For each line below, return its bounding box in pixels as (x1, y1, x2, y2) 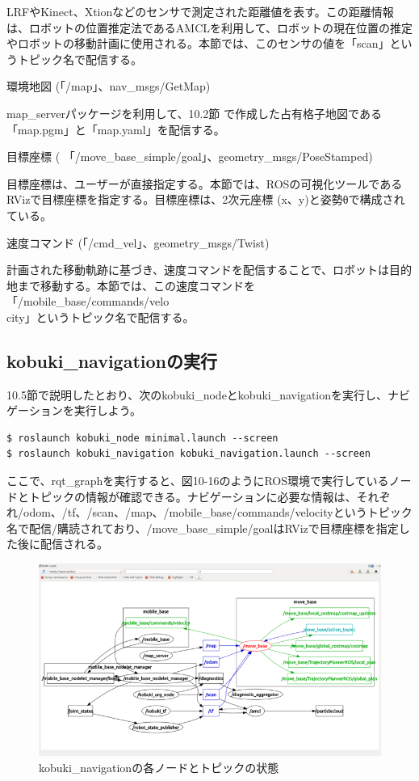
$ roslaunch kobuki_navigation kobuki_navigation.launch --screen (6, 448, 371, 460)
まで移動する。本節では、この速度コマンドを (17, 277, 255, 293)
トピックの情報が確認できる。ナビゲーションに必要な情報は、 (28, 488, 357, 504)
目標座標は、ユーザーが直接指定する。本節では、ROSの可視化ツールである (6, 175, 403, 192)
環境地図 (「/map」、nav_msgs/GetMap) (6, 78, 211, 95)
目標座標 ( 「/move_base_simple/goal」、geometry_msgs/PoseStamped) (6, 148, 373, 165)
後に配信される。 (17, 535, 108, 552)
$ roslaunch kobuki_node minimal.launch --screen (6, 432, 279, 444)
